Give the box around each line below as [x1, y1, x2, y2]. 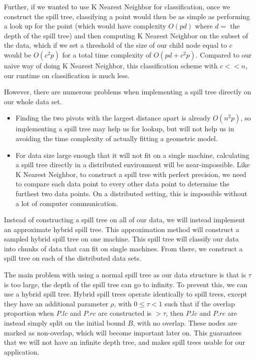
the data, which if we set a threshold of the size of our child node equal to [4, 40, 227, 50]
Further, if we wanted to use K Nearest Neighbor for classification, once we [4, 1, 230, 11]
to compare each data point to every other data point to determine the [15, 179, 229, 189]
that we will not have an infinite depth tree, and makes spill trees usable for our [4, 337, 246, 347]
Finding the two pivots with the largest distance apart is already [15, 113, 211, 123]
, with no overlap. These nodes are [133, 318, 237, 328]
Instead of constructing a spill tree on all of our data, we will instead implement [4, 214, 246, 225]
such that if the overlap [164, 298, 235, 308]
